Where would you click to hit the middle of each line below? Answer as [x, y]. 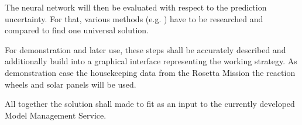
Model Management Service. [56, 115]
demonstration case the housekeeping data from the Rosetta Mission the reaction [150, 72]
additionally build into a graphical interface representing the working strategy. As [151, 61]
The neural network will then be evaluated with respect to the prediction [136, 7]
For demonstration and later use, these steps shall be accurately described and [145, 49]
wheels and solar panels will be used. [71, 84]
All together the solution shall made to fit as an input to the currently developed [150, 104]
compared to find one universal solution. [77, 30]
